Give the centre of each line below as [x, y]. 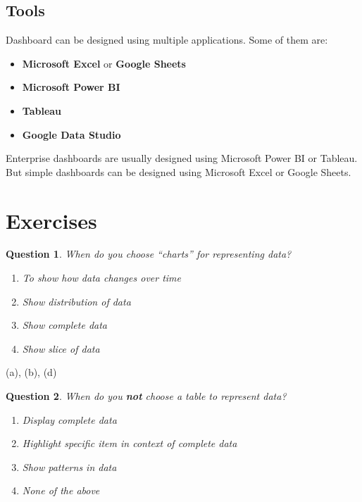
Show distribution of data [76, 301]
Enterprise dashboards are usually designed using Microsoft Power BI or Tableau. [182, 158]
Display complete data [69, 419]
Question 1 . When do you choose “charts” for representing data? [149, 254]
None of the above [61, 490]
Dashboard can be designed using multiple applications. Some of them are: [167, 40]
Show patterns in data [69, 466]
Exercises [51, 220]
